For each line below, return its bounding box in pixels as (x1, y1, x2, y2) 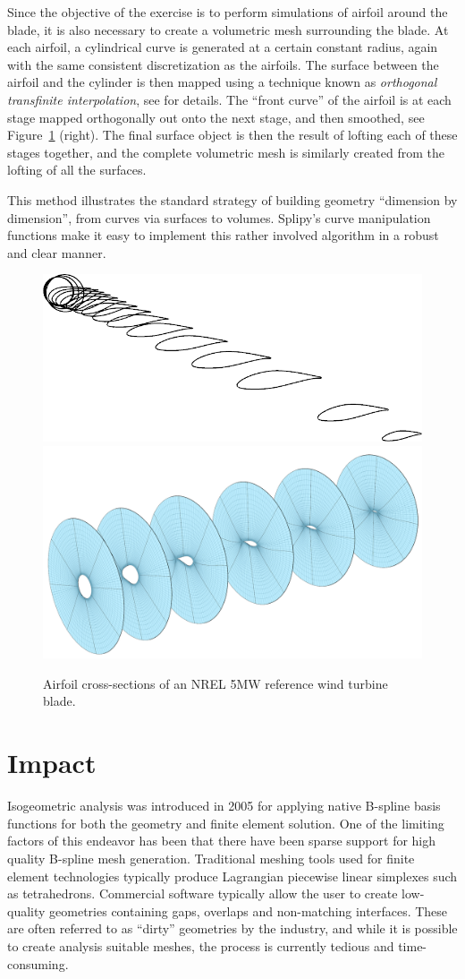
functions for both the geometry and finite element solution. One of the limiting (7, 813, 444, 832)
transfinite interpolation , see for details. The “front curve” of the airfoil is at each (7, 90, 452, 108)
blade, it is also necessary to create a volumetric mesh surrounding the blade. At (7, 20, 449, 39)
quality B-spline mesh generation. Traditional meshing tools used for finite (7, 848, 415, 867)
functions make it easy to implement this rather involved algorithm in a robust (7, 226, 439, 245)
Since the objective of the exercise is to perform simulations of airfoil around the (7, 3, 448, 21)
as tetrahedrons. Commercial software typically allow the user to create (7, 884, 398, 903)
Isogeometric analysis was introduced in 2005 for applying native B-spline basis (7, 796, 441, 815)
